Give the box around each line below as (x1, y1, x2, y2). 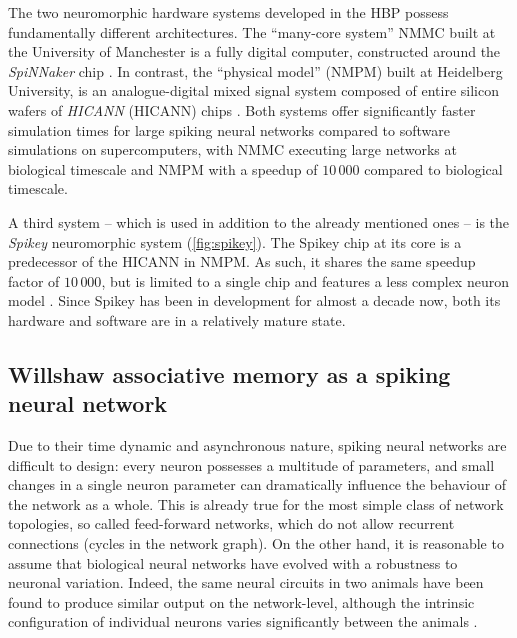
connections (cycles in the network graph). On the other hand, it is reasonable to (8, 533, 504, 554)
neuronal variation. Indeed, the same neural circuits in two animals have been (8, 572, 484, 593)
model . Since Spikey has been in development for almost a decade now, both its (8, 290, 501, 311)
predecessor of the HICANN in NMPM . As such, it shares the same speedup (8, 251, 476, 272)
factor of (8, 270, 60, 291)
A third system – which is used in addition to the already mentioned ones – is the (8, 211, 510, 232)
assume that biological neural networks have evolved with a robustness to (8, 552, 458, 573)
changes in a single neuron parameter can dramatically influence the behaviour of (8, 474, 507, 495)
